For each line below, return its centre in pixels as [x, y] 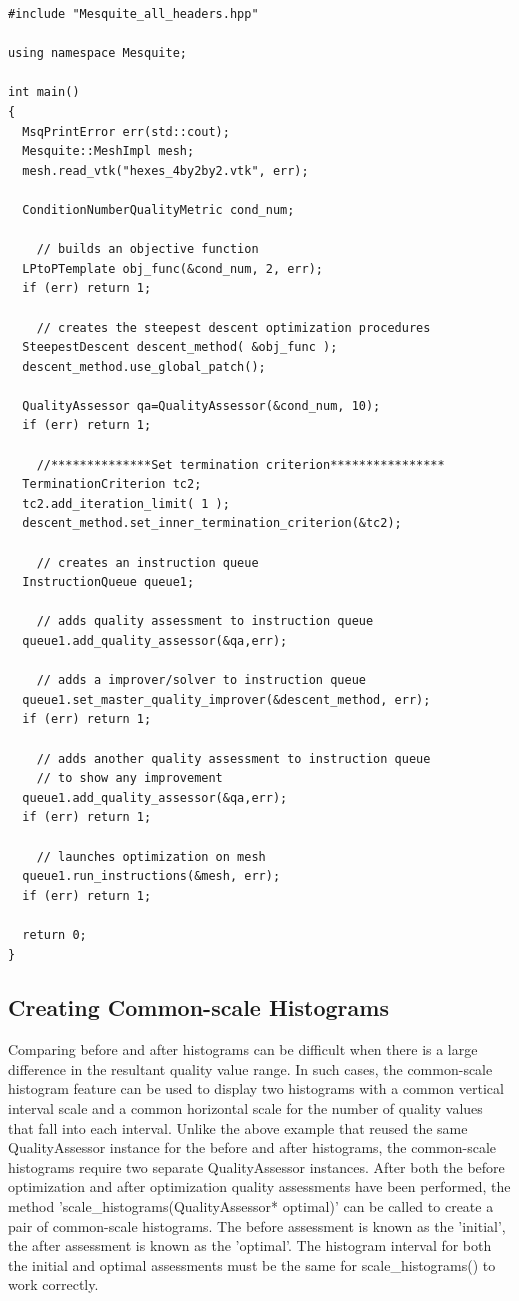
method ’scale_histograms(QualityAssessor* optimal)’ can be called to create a [251, 1206]
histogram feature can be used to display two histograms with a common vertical [256, 1088]
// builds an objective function [147, 249]
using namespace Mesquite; [97, 53]
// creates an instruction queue [147, 562]
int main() [44, 92]
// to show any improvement [129, 778]
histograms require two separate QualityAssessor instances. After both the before [256, 1166]
